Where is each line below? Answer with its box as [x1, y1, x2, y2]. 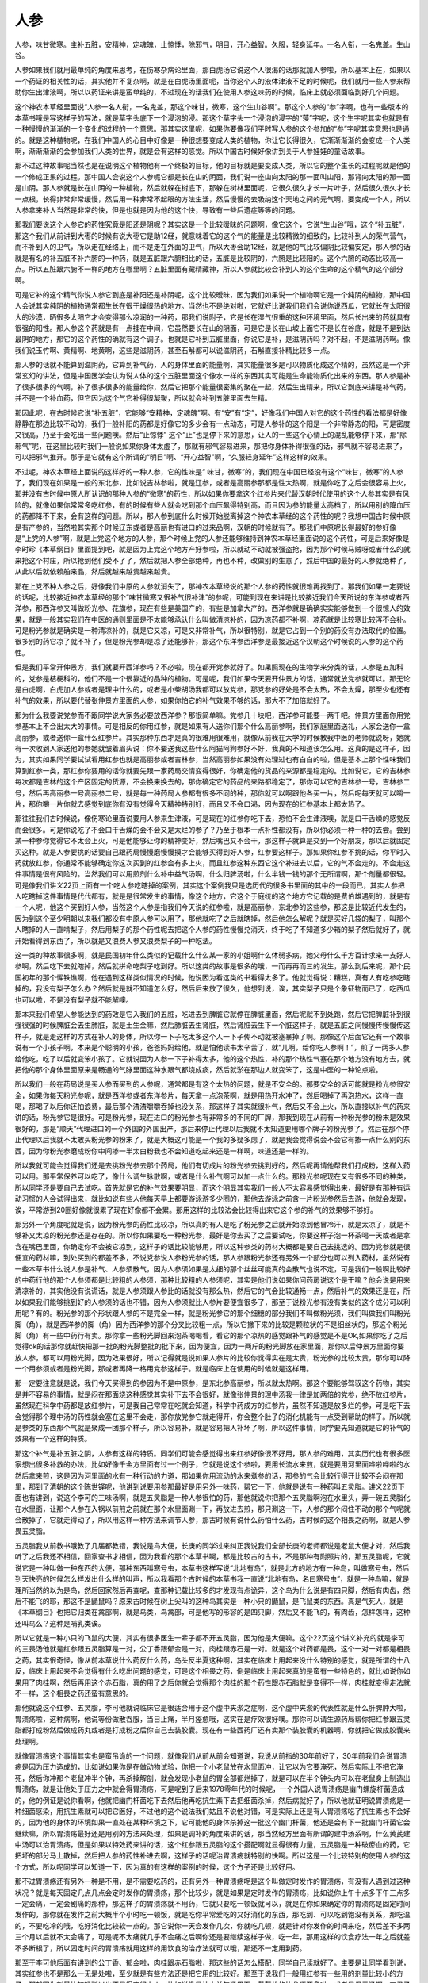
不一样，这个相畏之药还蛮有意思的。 [14, 1689, 133, 1698]
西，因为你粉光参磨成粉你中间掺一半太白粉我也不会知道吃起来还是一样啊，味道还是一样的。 [14, 1146, 313, 1156]
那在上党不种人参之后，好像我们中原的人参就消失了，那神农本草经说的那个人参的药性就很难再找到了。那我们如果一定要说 [14, 581, 411, 591]
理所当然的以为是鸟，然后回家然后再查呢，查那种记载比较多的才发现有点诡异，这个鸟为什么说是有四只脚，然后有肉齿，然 [14, 1585, 411, 1594]
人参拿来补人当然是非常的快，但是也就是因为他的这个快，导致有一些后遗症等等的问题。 [14, 205, 300, 215]
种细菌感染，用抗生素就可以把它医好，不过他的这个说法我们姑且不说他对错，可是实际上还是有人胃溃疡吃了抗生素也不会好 [14, 1806, 411, 1816]
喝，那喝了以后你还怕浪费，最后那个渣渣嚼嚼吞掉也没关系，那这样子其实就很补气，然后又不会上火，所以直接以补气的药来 [14, 1102, 411, 1111]
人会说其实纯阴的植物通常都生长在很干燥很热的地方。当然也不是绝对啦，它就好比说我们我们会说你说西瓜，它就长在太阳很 [14, 301, 411, 311]
